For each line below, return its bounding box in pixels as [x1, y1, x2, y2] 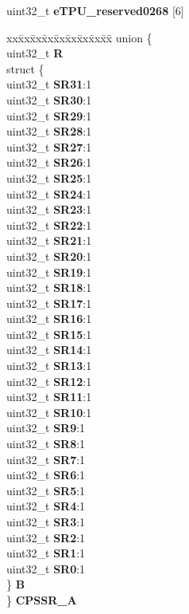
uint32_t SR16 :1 [6, 310, 92, 327]
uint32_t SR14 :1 [6, 341, 92, 358]
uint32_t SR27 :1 [6, 138, 92, 155]
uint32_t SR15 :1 [6, 325, 92, 342]
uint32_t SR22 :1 [6, 216, 92, 233]
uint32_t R [6, 45, 64, 61]
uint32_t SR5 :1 [6, 482, 86, 498]
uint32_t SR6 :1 [6, 466, 86, 483]
